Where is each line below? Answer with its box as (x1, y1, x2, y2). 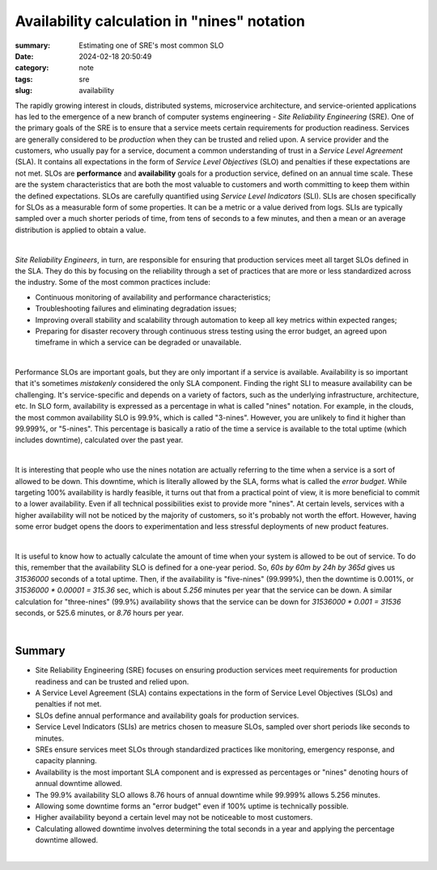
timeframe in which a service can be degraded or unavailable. (35, 337, 242, 347)
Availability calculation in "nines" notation (15, 12, 305, 30)
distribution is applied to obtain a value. (15, 225, 146, 235)
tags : (15, 74, 33, 84)
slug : (15, 86, 32, 95)
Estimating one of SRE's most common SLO (78, 40, 224, 50)
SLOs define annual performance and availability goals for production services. (35, 711, 299, 720)
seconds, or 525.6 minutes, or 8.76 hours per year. (15, 608, 184, 617)
